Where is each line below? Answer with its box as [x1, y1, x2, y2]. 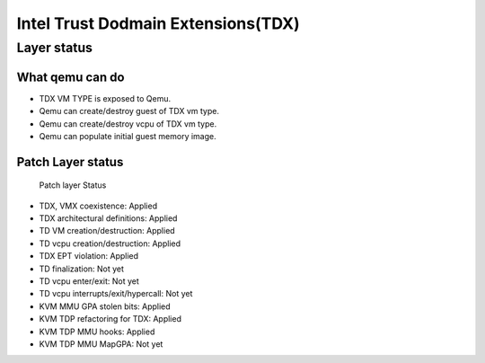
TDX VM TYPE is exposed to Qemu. [39, 93, 171, 103]
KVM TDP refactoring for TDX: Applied [39, 314, 181, 324]
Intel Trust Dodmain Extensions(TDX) [16, 13, 300, 33]
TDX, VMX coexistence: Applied [39, 200, 157, 211]
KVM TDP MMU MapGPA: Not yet [39, 338, 163, 350]
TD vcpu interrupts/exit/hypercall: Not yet [39, 288, 193, 299]
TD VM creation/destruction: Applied [39, 226, 175, 236]
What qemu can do [16, 69, 125, 84]
